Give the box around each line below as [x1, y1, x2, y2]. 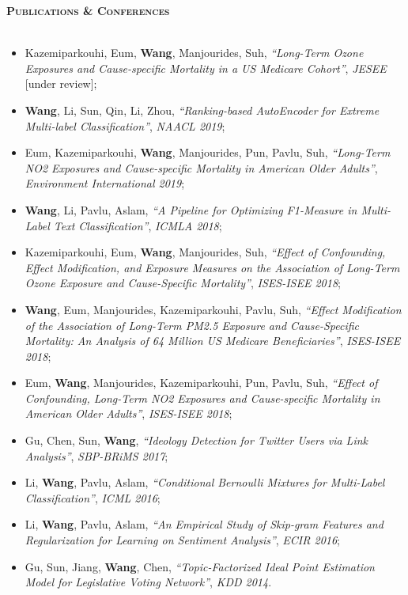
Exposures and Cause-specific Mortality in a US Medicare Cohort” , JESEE [25, 59, 387, 76]
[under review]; [25, 75, 97, 92]
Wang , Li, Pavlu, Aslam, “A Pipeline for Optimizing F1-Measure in [25, 201, 357, 218]
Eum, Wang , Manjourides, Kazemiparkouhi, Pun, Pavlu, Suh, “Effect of [25, 374, 378, 391]
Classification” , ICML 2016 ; [25, 489, 161, 506]
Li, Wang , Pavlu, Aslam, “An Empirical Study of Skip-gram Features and [25, 516, 383, 532]
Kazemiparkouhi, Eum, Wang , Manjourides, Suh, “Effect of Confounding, [25, 244, 386, 260]
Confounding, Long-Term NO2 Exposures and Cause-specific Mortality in [25, 389, 380, 406]
